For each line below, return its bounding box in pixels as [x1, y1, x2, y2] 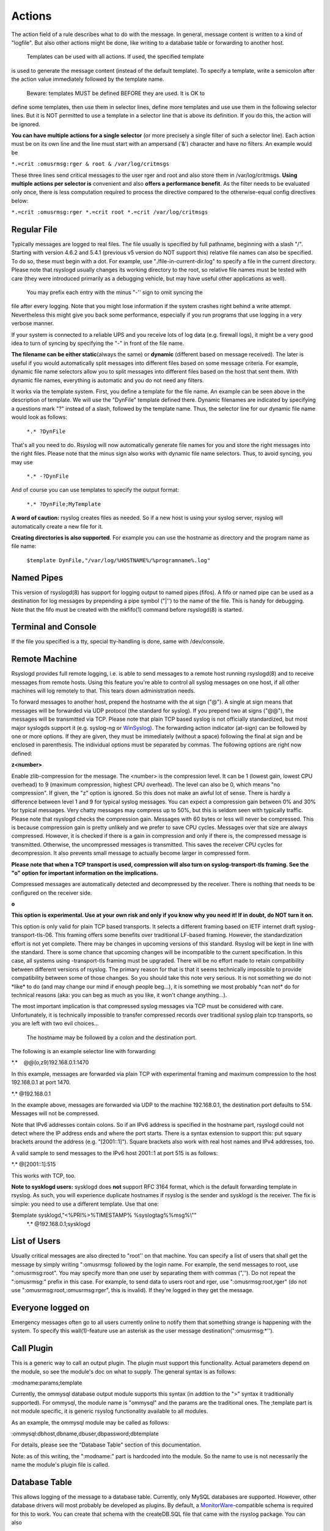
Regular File [11, 224, 58, 235]
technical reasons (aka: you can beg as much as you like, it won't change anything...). [11, 991, 227, 998]
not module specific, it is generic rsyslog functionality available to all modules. [11, 1407, 208, 1415]
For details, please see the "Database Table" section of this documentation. [11, 1441, 202, 1448]
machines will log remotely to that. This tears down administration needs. [11, 687, 196, 694]
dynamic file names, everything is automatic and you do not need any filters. [11, 377, 204, 384]
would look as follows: [11, 413, 67, 421]
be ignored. [11, 120, 41, 128]
